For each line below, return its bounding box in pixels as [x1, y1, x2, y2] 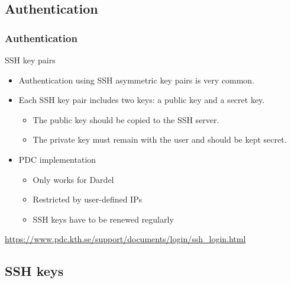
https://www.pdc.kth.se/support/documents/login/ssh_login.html [5, 233, 246, 245]
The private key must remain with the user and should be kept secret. [33, 133, 287, 146]
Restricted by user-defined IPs [33, 193, 143, 205]
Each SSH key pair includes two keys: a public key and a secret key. [18, 94, 265, 106]
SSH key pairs [5, 54, 56, 66]
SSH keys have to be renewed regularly [33, 213, 174, 225]
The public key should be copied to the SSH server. [33, 113, 219, 126]
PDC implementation [18, 153, 96, 165]
